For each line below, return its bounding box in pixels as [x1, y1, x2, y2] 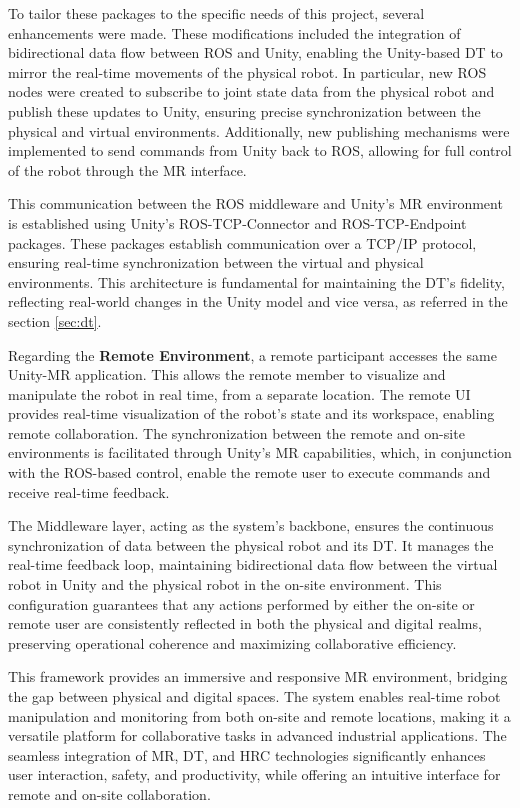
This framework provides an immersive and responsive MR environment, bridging [8, 666, 508, 687]
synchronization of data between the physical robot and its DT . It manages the [8, 534, 494, 555]
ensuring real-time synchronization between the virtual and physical [8, 252, 424, 273]
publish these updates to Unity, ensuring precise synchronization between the [8, 100, 481, 121]
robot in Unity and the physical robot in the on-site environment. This [8, 574, 442, 595]
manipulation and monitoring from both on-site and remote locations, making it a [8, 705, 511, 726]
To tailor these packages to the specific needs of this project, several [8, 3, 425, 23]
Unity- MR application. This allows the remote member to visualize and [8, 364, 446, 385]
